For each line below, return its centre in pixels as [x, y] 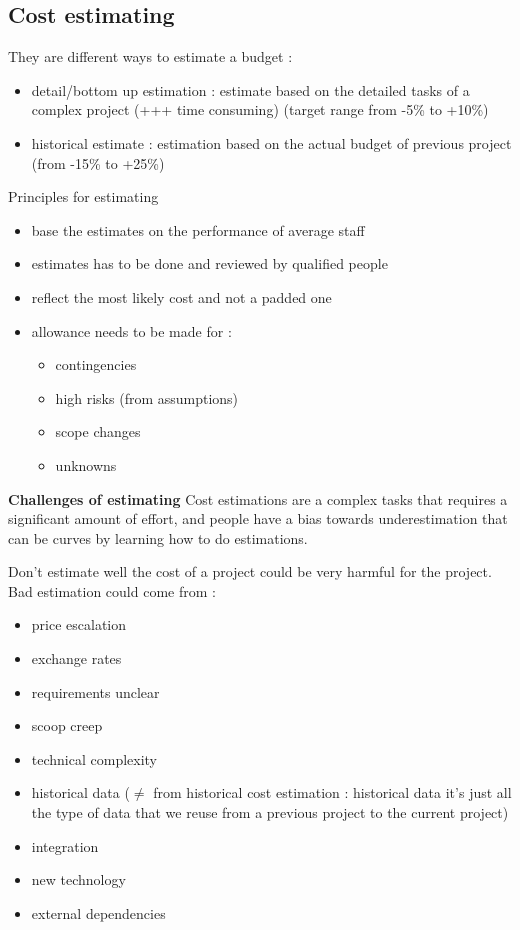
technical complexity [94, 758]
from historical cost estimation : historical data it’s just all [332, 792]
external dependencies [98, 912]
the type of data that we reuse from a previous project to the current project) [270, 812]
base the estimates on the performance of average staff [198, 229]
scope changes [98, 431]
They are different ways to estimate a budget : [150, 56]
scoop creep [67, 725]
